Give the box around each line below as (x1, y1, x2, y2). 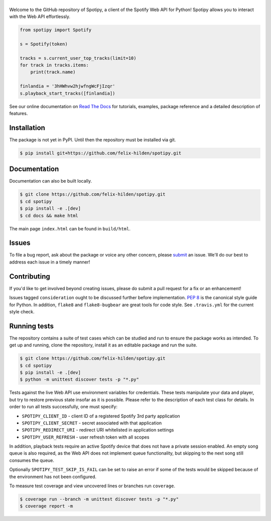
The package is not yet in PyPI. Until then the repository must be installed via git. (9, 136, 176, 143)
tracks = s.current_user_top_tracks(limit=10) (20, 55, 137, 61)
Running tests (9, 322, 54, 330)
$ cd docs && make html (20, 213, 79, 218)
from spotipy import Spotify (20, 27, 92, 33)
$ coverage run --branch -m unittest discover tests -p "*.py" (20, 496, 179, 502)
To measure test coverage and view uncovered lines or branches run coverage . (9, 483, 176, 489)
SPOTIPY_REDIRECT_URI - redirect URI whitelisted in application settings (22, 427, 174, 433)
